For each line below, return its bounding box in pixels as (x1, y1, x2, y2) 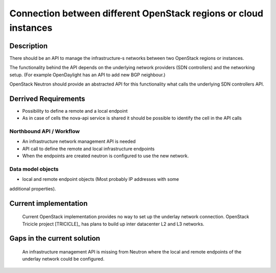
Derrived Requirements (9, 94, 85, 103)
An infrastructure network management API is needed (22, 138, 136, 144)
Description (9, 41, 48, 50)
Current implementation (9, 199, 88, 207)
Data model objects (9, 165, 59, 173)
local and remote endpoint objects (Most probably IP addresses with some (22, 176, 179, 182)
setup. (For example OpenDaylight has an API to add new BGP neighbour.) (9, 72, 166, 78)
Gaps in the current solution (9, 234, 101, 243)
